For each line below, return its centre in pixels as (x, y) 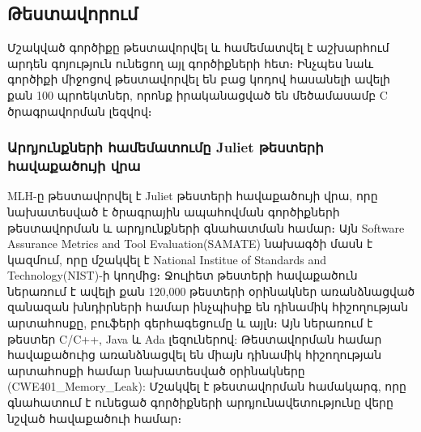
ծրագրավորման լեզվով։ (80, 111)
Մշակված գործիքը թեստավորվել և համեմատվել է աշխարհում (198, 47)
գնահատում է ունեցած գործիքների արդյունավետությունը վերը (200, 402)
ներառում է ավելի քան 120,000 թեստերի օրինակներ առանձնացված (211, 291)
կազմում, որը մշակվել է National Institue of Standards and (167, 259)
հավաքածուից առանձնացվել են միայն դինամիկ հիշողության (195, 355)
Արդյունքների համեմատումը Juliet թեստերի (166, 147)
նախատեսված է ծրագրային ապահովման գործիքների (174, 211)
